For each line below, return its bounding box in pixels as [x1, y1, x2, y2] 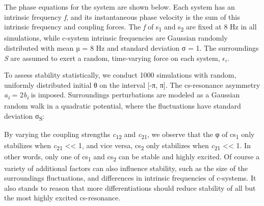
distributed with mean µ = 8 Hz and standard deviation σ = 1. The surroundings [4, 42, 259, 53]
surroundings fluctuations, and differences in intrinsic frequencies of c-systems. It [4, 173, 256, 183]
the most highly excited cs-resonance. [4, 192, 121, 203]
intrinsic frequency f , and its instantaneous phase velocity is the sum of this [4, 11, 240, 22]
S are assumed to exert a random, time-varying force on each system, [4, 52, 220, 63]
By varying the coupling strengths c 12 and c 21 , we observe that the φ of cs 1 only [4, 129, 255, 141]
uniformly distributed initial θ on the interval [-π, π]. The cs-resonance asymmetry [4, 79, 260, 90]
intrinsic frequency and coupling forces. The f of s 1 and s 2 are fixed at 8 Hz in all [4, 21, 257, 33]
